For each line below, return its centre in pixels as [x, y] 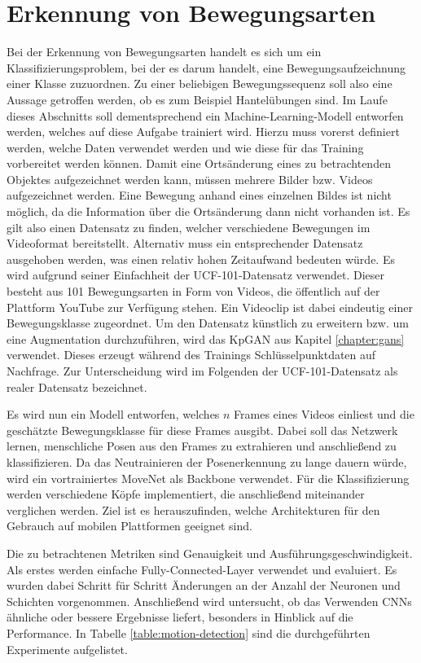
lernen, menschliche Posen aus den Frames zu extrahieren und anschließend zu [202, 446]
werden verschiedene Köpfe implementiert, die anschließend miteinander [186, 494]
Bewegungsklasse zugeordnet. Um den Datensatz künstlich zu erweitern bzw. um [208, 323]
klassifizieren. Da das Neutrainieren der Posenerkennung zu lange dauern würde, [207, 461]
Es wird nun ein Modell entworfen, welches [113, 414]
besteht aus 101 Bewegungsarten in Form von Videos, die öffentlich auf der [193, 291]
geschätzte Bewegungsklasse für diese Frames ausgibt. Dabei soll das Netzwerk [202, 430]
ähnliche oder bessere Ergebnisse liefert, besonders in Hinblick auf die [180, 617]
